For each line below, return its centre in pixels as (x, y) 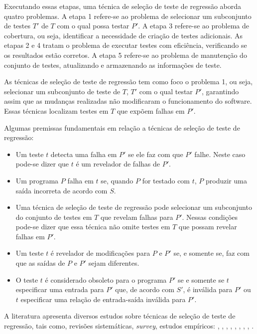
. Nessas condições (210, 217)
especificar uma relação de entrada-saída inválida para (103, 299)
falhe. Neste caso (220, 154)
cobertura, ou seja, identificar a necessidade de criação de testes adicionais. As (123, 35)
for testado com (166, 180)
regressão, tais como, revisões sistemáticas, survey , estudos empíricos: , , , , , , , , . (129, 326)
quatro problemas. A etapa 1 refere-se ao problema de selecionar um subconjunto (128, 16)
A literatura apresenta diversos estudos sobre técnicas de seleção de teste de (120, 316)
